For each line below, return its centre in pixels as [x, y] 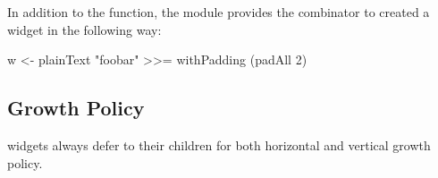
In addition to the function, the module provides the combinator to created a [219, 12]
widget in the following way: [84, 29]
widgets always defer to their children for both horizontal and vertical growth [219, 144]
